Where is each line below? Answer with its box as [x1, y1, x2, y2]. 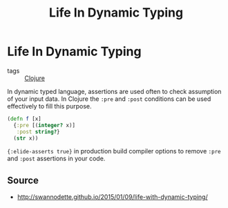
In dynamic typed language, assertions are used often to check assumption [7, 87, 222, 95]
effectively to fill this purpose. [7, 102, 92, 110]
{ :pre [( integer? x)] [13, 122, 76, 129]
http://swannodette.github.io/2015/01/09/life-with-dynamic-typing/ [17, 193, 209, 201]
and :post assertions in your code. [7, 154, 106, 163]
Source [7, 174, 39, 186]
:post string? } [16, 128, 60, 135]
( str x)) [13, 135, 39, 142]
